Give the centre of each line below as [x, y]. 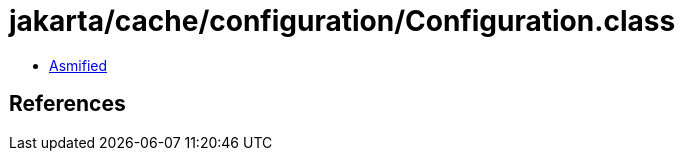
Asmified [78, 65]
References [67, 104]
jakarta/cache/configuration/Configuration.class [342, 21]
